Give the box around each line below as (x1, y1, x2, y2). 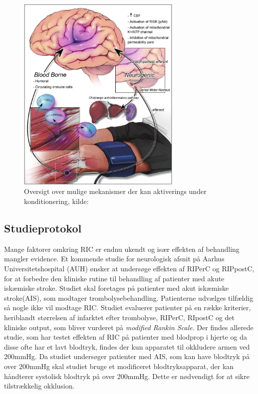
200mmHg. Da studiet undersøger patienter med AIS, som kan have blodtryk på (4, 351, 250, 362)
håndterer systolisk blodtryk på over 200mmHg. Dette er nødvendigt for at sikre (4, 371, 250, 381)
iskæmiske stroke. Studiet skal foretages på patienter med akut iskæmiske (4, 283, 229, 293)
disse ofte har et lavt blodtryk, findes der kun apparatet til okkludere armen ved (4, 341, 250, 352)
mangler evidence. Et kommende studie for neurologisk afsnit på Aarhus (4, 253, 225, 264)
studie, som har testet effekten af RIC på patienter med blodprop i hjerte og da (4, 332, 248, 342)
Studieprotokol (4, 220, 82, 236)
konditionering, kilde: (24, 196, 89, 206)
